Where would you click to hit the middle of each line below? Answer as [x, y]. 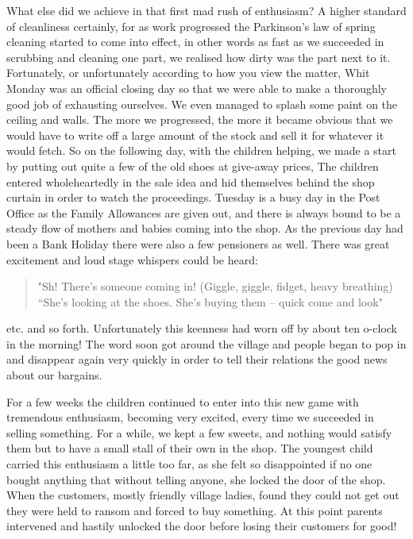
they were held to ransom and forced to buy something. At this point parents [195, 510]
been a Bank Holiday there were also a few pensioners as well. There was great [198, 243]
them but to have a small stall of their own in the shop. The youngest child [190, 448]
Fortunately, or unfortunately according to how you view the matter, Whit [188, 73]
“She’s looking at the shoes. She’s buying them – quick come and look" [210, 301]
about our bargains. [54, 375]
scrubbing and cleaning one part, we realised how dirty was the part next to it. [199, 57]
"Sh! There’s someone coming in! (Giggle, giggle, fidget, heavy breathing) [215, 286]
